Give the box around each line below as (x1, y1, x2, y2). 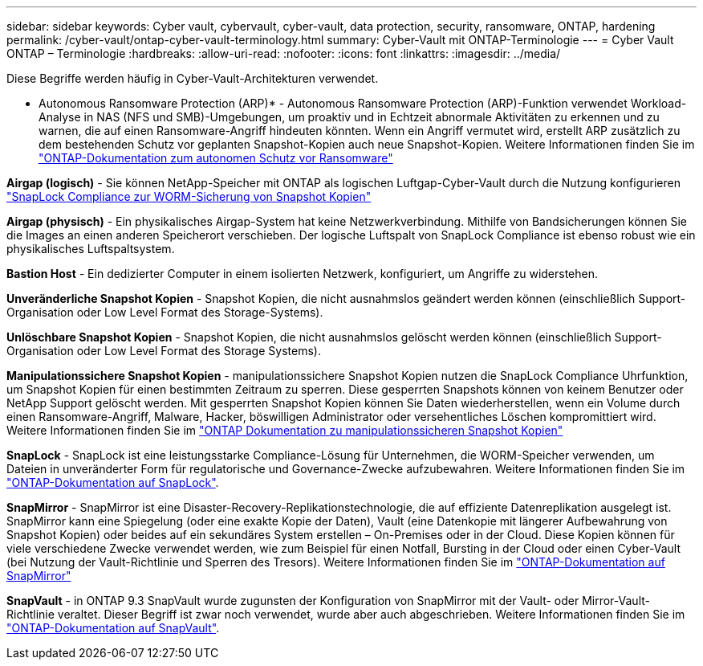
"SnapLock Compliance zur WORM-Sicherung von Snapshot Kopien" (6, 190, 372, 203)
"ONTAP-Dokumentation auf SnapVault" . (6, 621, 220, 635)
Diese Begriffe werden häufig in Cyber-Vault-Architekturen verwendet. (6, 72, 379, 85)
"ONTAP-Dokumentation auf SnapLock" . (6, 476, 219, 489)
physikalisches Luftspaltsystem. (6, 242, 175, 255)
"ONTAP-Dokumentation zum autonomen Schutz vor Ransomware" (39, 151, 393, 165)
